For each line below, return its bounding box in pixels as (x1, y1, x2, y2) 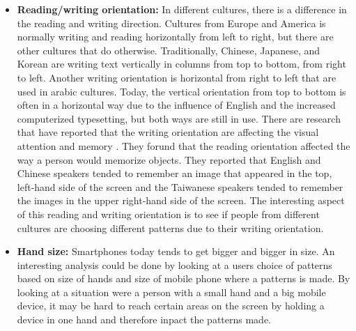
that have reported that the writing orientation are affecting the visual (17, 125, 319, 139)
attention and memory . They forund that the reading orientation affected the (17, 138, 350, 153)
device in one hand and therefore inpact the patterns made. (17, 312, 272, 327)
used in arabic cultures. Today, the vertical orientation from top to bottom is (17, 84, 346, 98)
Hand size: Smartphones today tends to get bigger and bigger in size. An (17, 244, 335, 259)
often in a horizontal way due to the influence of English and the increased (17, 98, 336, 112)
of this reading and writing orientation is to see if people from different (17, 206, 320, 221)
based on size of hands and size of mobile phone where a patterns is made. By (17, 271, 350, 286)
